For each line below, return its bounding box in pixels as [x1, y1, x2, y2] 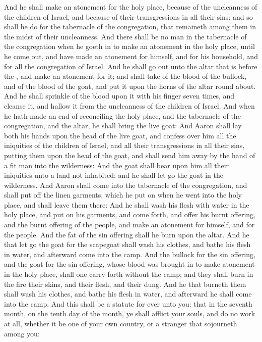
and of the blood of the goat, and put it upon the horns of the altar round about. [4, 80, 256, 91]
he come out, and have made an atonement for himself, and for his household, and [4, 51, 258, 61]
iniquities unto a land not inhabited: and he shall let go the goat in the [4, 170, 223, 180]
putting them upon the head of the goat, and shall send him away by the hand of [4, 150, 255, 160]
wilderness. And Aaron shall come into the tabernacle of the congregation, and [4, 179, 247, 190]
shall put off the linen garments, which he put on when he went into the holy [4, 189, 242, 200]
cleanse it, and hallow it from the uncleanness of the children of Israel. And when [4, 100, 255, 111]
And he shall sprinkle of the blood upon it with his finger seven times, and [4, 90, 235, 101]
